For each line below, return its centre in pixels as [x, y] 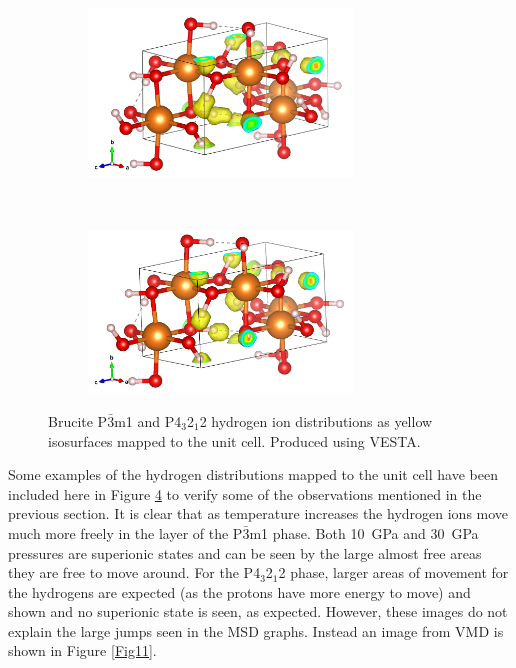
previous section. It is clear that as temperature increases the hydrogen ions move [258, 513]
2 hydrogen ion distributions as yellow [316, 420]
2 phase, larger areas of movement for [393, 572]
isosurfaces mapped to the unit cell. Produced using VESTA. [234, 440]
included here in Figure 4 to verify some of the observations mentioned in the [245, 493]
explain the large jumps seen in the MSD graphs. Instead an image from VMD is [256, 630]
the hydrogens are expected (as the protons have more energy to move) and [239, 591]
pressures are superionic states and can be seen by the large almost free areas [245, 552]
